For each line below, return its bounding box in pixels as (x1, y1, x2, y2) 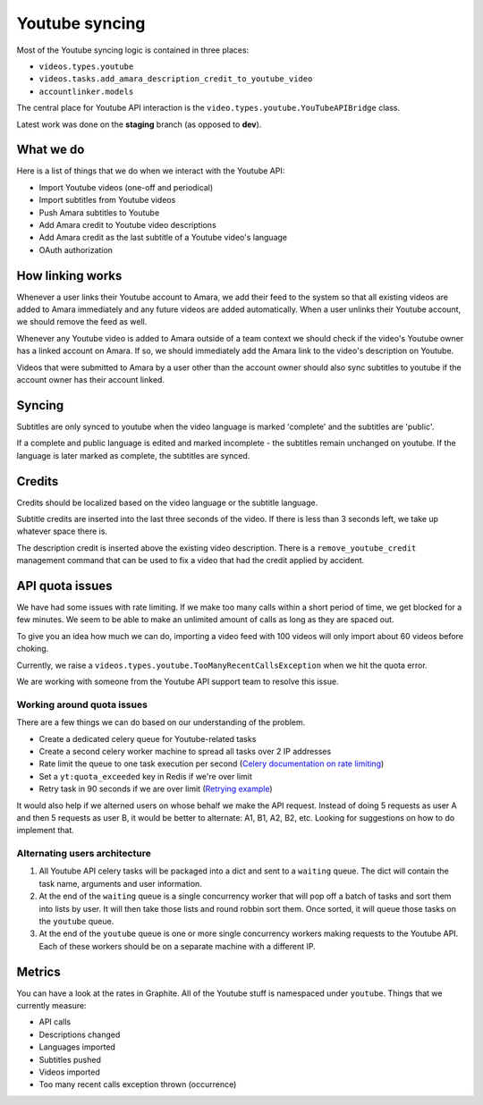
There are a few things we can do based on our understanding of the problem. (16, 717, 306, 728)
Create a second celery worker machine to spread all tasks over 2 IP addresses (38, 746, 332, 756)
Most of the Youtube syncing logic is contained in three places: (16, 45, 250, 55)
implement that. (16, 825, 75, 836)
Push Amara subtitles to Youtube (38, 207, 160, 218)
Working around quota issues (16, 698, 148, 711)
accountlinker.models (38, 86, 134, 97)
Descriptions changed (38, 1029, 121, 1040)
